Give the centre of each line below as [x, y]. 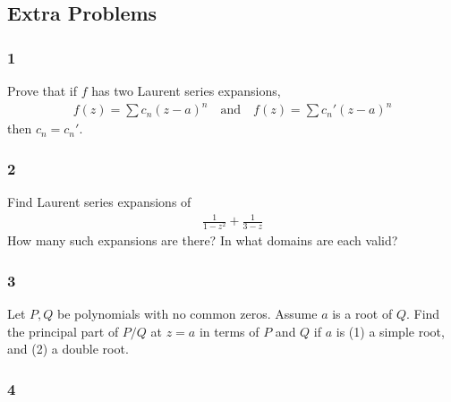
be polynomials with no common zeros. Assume [187, 314]
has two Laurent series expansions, [186, 90]
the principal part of [63, 331]
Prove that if [43, 90]
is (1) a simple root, [390, 331]
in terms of [229, 331]
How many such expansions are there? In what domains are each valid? [203, 240]
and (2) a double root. [68, 349]
